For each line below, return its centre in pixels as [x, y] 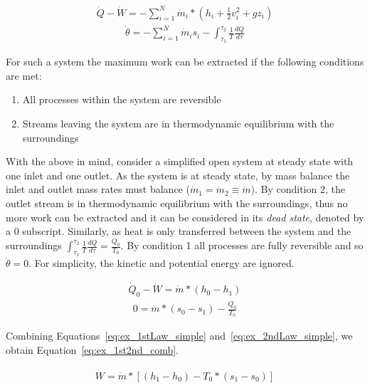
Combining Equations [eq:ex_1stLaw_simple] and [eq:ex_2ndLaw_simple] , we [179, 336]
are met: [24, 75]
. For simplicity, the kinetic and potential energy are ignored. [162, 263]
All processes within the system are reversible [122, 99]
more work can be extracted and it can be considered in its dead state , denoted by [185, 217]
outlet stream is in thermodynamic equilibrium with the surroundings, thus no [177, 203]
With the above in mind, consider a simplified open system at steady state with [180, 161]
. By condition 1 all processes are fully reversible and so [242, 245]
